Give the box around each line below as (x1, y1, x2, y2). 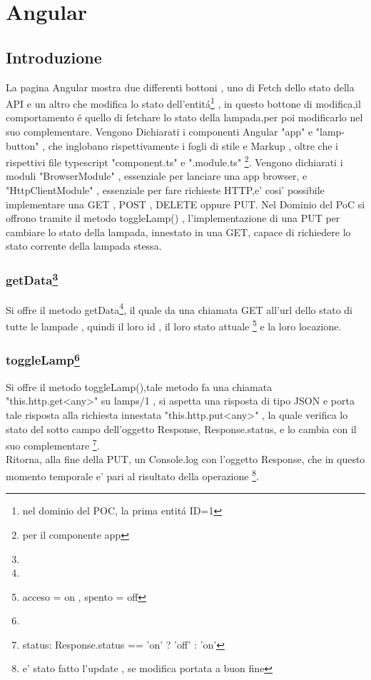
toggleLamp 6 (6, 350, 80, 369)
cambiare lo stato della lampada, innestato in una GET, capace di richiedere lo (6, 224, 351, 239)
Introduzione (6, 46, 102, 68)
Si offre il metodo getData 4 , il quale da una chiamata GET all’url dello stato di (6, 300, 353, 317)
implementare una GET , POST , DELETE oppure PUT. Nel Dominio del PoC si (6, 196, 365, 211)
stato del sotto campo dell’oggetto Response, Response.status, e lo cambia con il (6, 421, 357, 436)
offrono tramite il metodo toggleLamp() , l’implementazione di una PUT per (6, 210, 340, 225)
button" (6, 138, 39, 153)
